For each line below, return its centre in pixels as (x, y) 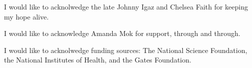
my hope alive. (27, 16)
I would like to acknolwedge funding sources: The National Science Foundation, (126, 50)
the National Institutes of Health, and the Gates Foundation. (98, 60)
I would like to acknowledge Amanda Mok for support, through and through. (122, 33)
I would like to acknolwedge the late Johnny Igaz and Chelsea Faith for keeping (126, 6)
